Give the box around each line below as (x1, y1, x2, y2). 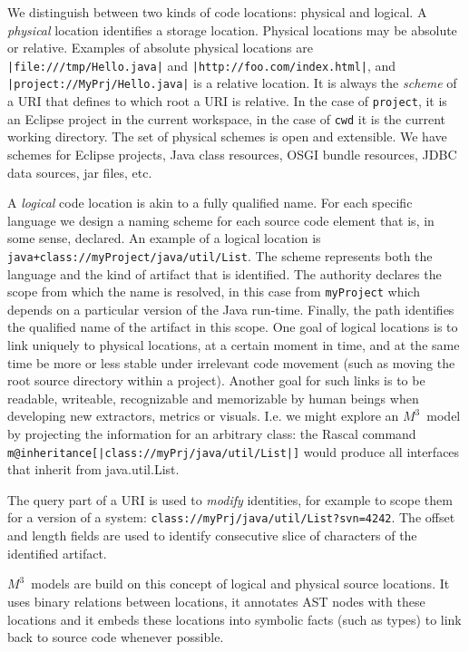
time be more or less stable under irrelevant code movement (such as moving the (7, 353, 455, 372)
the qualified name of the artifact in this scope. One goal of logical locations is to (7, 317, 458, 336)
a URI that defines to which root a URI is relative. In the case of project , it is (7, 92, 447, 111)
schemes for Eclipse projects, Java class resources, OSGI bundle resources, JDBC (7, 145, 457, 163)
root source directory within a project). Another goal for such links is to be (7, 371, 425, 390)
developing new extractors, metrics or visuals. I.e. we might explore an (7, 406, 399, 425)
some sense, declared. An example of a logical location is (7, 229, 321, 248)
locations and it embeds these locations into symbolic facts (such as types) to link (7, 609, 462, 628)
